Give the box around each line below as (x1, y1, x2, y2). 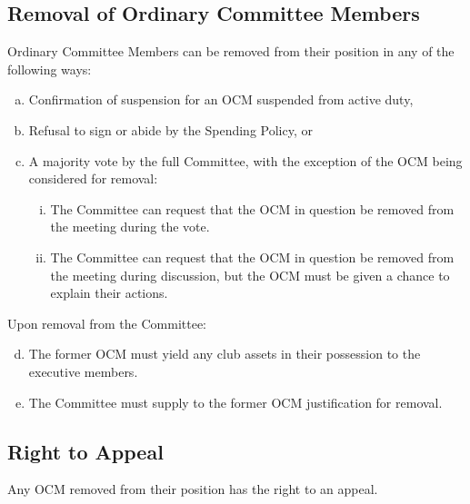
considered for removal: (28, 169, 158, 188)
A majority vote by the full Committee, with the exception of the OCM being (28, 151, 463, 170)
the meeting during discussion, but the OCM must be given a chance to (50, 265, 450, 284)
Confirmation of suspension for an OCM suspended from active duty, (28, 90, 414, 109)
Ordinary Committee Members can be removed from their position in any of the (7, 42, 455, 61)
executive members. (28, 361, 138, 380)
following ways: (7, 59, 92, 78)
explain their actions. (50, 283, 168, 302)
